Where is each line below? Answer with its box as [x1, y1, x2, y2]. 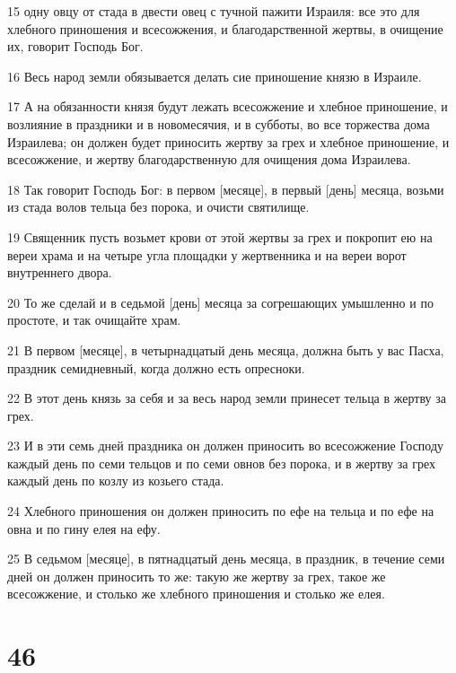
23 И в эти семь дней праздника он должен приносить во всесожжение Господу [7, 436, 444, 455]
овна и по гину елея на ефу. [7, 519, 161, 538]
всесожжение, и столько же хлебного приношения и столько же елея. [7, 584, 385, 603]
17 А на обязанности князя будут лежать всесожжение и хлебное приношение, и [7, 97, 448, 116]
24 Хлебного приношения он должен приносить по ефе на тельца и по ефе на [7, 502, 434, 520]
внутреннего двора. [7, 263, 112, 282]
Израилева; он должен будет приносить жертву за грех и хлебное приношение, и [7, 132, 450, 151]
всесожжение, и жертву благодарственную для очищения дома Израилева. [7, 150, 411, 169]
